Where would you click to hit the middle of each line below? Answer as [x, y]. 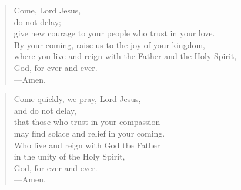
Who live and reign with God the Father [87, 145]
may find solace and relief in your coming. [89, 133]
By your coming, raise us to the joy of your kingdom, [109, 44]
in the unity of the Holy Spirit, [69, 156]
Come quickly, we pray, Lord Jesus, [77, 99]
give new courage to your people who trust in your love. [114, 33]
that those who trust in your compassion [87, 122]
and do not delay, [45, 110]
